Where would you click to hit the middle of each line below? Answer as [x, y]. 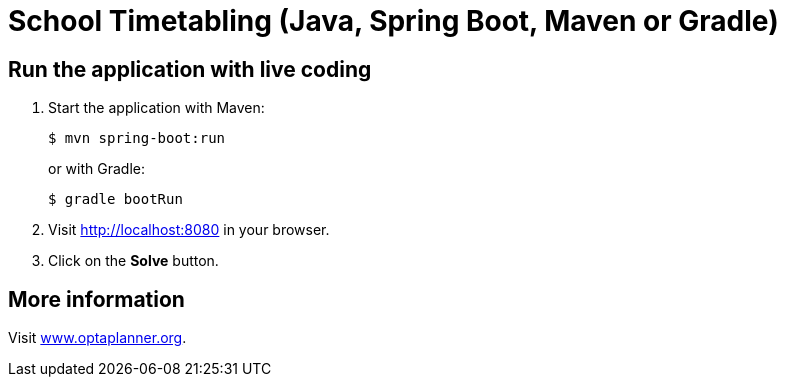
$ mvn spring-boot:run [137, 138]
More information [96, 299]
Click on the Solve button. [133, 261]
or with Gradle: [96, 169]
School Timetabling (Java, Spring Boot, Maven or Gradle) [393, 21]
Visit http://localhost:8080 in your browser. [189, 230]
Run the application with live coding [190, 69]
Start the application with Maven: [156, 108]
